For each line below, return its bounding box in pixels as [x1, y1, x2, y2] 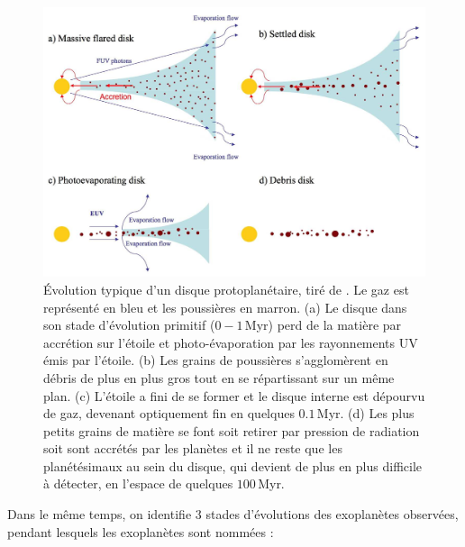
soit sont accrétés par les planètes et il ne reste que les [43, 439, 342, 458]
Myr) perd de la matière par [244, 315, 402, 334]
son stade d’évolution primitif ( [43, 315, 215, 334]
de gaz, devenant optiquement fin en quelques [43, 404, 295, 423]
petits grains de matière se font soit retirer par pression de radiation [43, 421, 420, 440]
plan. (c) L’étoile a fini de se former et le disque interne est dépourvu [43, 386, 425, 405]
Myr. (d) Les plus [316, 404, 415, 423]
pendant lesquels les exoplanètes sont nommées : [7, 522, 274, 541]
